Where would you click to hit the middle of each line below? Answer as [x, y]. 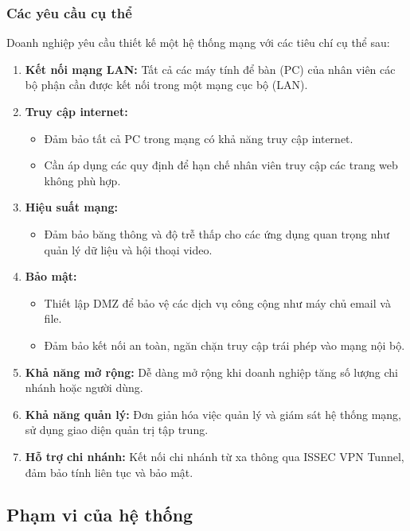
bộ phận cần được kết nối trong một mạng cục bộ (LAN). [166, 85]
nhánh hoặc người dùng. [84, 388]
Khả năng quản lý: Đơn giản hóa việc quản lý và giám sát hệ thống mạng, [213, 414]
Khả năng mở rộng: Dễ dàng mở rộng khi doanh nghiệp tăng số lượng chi [211, 372]
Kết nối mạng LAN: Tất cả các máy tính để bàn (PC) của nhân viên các [210, 69]
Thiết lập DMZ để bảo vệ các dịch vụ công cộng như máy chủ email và [217, 302]
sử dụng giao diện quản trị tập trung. [117, 430]
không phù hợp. [82, 180]
